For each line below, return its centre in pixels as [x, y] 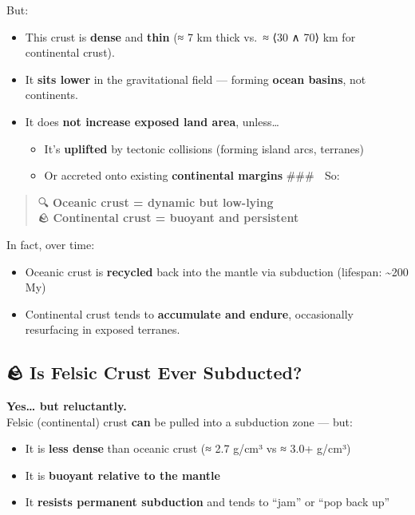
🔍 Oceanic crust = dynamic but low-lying [156, 202]
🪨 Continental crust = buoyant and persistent [168, 218]
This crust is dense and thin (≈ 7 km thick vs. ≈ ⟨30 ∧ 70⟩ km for [190, 36]
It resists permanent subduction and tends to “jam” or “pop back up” [207, 502]
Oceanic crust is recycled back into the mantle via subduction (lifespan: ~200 [217, 271]
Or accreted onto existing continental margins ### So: [192, 175]
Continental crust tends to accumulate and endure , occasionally [189, 313]
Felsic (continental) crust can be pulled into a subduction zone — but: [180, 421]
